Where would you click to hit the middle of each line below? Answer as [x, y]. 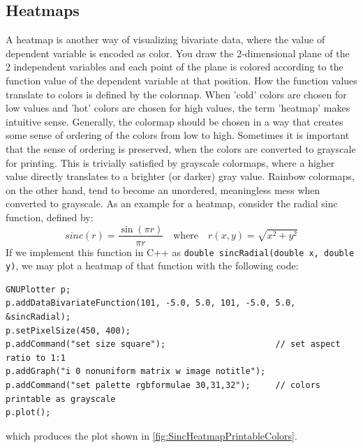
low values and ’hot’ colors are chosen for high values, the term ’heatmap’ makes [178, 108]
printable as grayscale [61, 399]
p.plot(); [28, 413]
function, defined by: [50, 217]
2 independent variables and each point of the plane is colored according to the [175, 67]
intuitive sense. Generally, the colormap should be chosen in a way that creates [175, 121]
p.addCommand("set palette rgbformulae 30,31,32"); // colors [163, 386]
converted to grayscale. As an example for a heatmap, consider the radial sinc [172, 203]
